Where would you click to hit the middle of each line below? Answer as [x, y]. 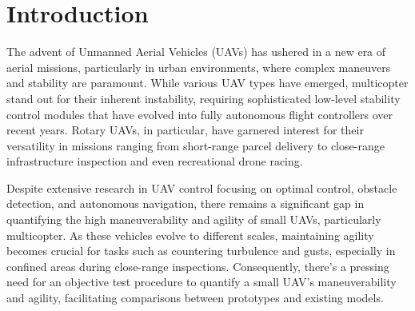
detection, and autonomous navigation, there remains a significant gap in [186, 203]
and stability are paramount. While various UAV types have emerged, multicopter [207, 83]
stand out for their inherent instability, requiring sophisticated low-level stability [204, 98]
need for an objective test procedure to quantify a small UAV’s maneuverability [202, 282]
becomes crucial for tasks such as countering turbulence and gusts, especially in [201, 251]
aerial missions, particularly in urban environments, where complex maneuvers [199, 67]
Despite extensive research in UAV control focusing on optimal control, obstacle [202, 187]
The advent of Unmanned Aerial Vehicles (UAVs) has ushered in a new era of [196, 52]
